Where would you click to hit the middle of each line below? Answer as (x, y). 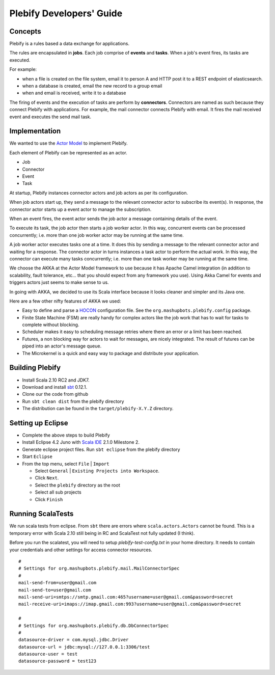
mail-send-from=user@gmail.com (58, 583)
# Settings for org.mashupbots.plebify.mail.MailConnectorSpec (99, 569)
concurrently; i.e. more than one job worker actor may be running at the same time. (97, 235)
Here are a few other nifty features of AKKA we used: (65, 301)
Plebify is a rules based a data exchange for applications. (70, 44)
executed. (20, 60)
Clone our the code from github (55, 394)
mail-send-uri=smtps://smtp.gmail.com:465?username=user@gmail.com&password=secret (126, 597)
